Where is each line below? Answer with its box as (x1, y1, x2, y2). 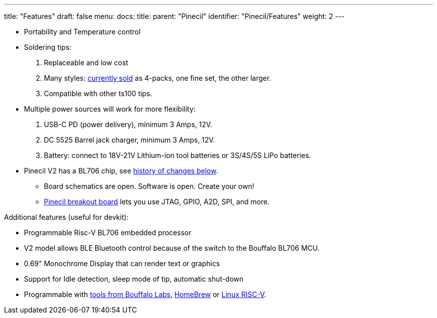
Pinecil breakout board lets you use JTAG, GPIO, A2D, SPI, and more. (44, 197, 270, 206)
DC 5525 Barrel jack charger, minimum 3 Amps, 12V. (44, 136, 215, 144)
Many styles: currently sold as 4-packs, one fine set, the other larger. (44, 74, 271, 82)
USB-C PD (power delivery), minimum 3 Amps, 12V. (44, 120, 213, 129)
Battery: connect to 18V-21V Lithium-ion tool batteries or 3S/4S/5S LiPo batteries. (44, 151, 311, 159)
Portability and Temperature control (24, 27, 141, 36)
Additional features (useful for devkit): (4, 213, 129, 221)
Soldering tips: (24, 43, 72, 51)
